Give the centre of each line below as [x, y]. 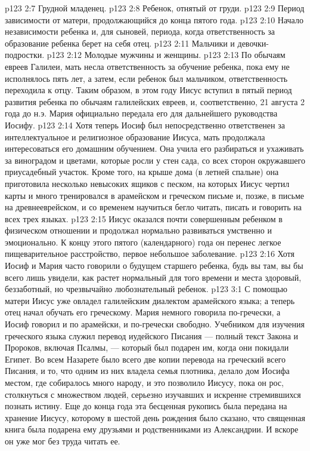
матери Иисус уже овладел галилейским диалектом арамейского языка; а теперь [150, 300]
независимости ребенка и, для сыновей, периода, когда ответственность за [140, 31]
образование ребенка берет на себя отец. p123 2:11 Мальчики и [120, 43]
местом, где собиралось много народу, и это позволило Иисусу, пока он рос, [144, 382]
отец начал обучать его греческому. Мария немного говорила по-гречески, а [143, 312]
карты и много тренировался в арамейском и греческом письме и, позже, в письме [154, 195]
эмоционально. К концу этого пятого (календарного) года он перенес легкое [143, 242]
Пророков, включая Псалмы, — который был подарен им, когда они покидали [147, 347]
